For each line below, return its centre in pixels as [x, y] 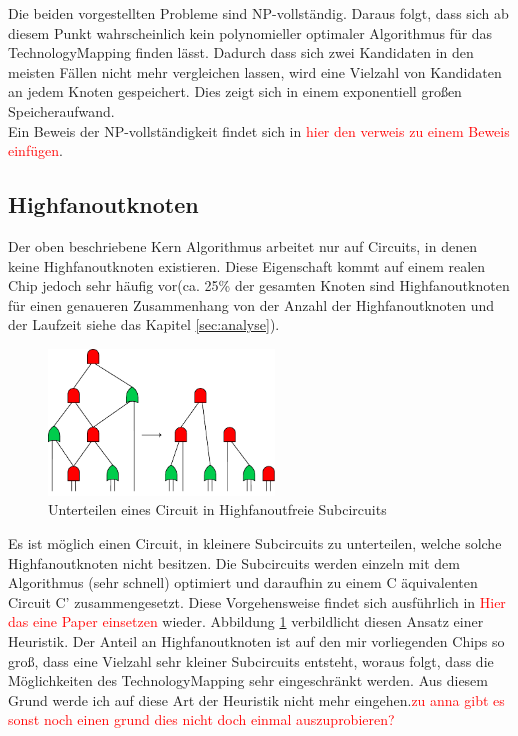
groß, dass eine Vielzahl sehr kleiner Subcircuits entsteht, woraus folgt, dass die [251, 660]
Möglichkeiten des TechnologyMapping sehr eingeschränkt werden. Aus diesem [248, 680]
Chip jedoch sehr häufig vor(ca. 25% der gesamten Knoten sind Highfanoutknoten [259, 285]
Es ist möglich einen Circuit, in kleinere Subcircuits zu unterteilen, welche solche [255, 542]
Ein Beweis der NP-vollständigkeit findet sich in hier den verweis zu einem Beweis [259, 130]
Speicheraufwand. [61, 110]
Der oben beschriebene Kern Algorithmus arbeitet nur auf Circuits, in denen [242, 245]
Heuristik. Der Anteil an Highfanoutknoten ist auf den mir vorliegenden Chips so [256, 640]
